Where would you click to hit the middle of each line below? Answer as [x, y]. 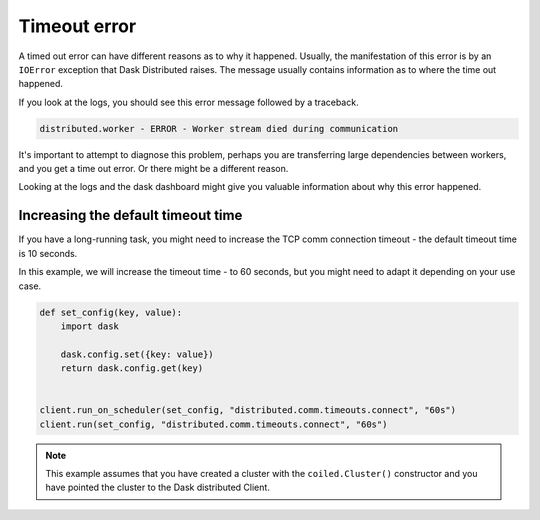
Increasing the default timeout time [130, 215]
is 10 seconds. [48, 253]
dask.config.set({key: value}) [137, 354]
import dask [90, 326]
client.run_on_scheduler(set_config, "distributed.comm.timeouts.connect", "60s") [248, 410]
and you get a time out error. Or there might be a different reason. [153, 169]
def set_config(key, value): [111, 312]
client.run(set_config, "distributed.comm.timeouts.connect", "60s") [213, 424]
